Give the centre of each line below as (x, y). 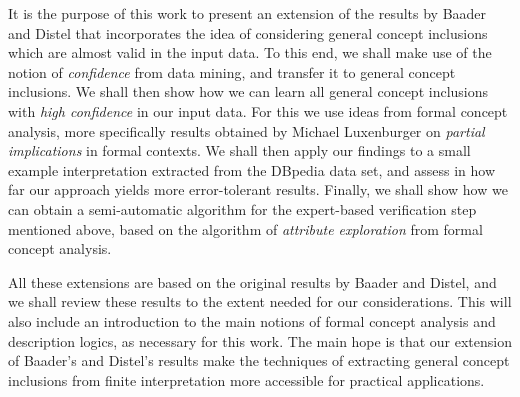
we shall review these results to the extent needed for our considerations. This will (260, 301)
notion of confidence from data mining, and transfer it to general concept (232, 71)
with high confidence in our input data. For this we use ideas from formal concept (258, 110)
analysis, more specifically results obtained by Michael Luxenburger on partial (246, 130)
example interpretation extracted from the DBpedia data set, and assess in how (252, 169)
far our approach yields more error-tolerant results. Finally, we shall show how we (258, 189)
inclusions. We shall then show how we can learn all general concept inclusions (248, 91)
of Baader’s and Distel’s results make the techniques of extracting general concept (259, 360)
